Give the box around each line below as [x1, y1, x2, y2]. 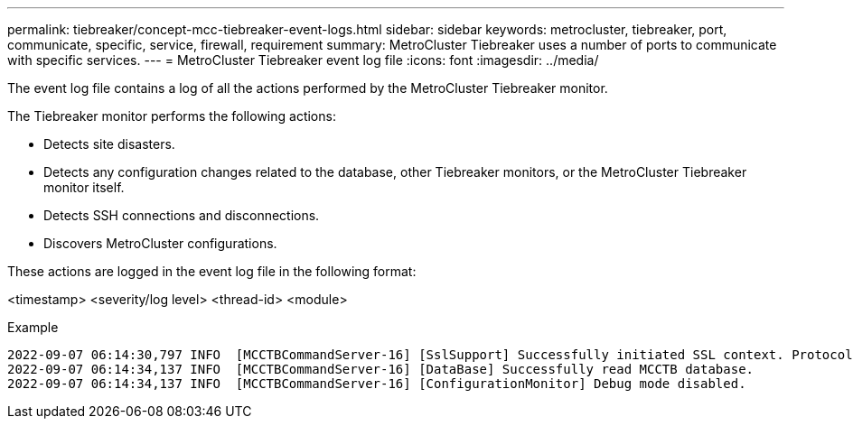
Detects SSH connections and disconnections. [43, 208, 320, 223]
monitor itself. [43, 180, 125, 195]
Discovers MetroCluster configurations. [43, 236, 277, 251]
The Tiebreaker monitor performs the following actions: [7, 108, 336, 124]
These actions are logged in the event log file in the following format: [7, 264, 417, 279]
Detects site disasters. [43, 136, 175, 152]
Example [7, 319, 59, 335]
